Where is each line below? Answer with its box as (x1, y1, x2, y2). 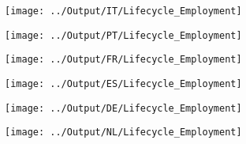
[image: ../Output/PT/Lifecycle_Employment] (5, 29, 242, 41)
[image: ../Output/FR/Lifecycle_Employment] (5, 54, 242, 66)
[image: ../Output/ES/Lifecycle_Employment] (5, 78, 242, 89)
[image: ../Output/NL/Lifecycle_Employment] (5, 127, 242, 138)
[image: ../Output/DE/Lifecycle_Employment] (5, 102, 242, 114)
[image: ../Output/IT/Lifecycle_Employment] (5, 6, 242, 17)
